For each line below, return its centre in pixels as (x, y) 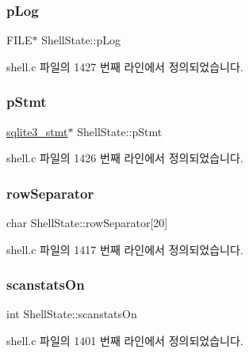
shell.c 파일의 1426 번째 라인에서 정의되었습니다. (125, 158)
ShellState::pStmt (120, 131)
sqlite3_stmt (37, 131)
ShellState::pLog (81, 40)
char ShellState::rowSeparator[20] (87, 223)
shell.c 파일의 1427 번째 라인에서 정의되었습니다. (125, 66)
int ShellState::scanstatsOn (72, 314)
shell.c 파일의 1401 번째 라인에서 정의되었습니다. (125, 341)
